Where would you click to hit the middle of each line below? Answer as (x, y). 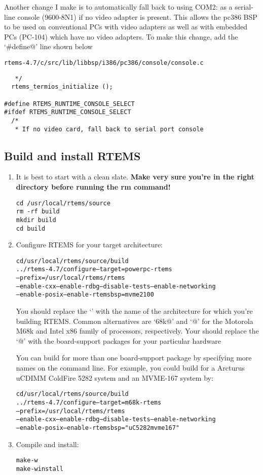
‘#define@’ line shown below (48, 46)
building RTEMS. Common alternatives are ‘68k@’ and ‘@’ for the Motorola (135, 321)
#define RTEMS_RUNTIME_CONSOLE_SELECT (69, 104)
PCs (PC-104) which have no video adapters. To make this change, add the (121, 36)
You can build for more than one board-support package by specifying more (134, 358)
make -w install (40, 469)
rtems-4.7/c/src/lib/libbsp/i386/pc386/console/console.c (104, 63)
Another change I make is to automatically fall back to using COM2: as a (118, 7)
